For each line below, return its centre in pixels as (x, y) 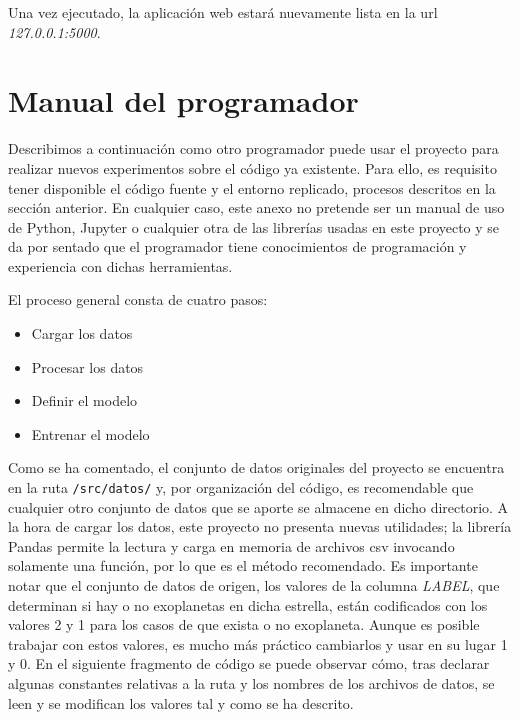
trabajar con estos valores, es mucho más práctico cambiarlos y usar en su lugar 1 (258, 643)
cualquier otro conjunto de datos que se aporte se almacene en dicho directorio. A (258, 506)
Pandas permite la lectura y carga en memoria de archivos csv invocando (231, 545)
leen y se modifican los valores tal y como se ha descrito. (181, 702)
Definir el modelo (84, 400)
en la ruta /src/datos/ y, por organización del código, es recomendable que (241, 487)
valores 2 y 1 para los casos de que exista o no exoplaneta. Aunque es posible (244, 624)
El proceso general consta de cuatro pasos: (138, 299)
